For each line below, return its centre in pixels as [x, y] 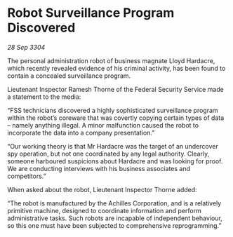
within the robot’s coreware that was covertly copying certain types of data [116, 118]
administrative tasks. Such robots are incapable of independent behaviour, [115, 218]
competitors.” [27, 176]
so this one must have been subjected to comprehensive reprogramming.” [114, 225]
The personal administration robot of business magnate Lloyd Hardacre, [111, 60]
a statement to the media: [44, 97]
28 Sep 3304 [26, 47]
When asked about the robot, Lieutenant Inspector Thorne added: [102, 189]
